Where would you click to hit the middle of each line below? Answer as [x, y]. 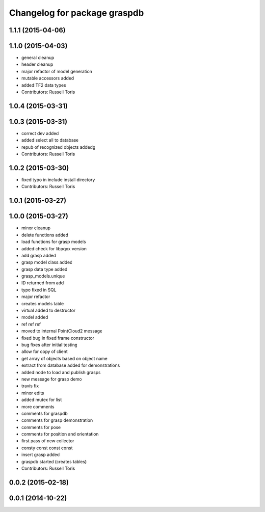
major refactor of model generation [57, 71]
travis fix [30, 386]
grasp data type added [44, 269]
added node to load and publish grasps [61, 372]
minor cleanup [36, 228]
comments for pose [41, 427]
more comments [38, 406]
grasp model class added [47, 262]
